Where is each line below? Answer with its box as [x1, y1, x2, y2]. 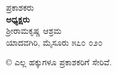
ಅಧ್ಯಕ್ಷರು [6, 12, 30, 25]
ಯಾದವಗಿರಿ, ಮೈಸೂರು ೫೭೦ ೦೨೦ [6, 36, 103, 48]
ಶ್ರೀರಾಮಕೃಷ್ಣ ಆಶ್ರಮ [6, 24, 62, 37]
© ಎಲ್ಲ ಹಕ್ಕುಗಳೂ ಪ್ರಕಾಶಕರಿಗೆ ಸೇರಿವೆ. [6, 56, 112, 68]
